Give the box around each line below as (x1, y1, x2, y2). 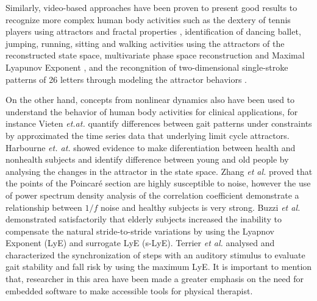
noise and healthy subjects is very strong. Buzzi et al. (100, 200, 301, 213)
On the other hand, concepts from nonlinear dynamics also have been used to (5, 93, 295, 106)
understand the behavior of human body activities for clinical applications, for (5, 105, 298, 118)
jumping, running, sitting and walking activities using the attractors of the (5, 37, 285, 49)
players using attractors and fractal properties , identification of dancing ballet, (5, 25, 301, 38)
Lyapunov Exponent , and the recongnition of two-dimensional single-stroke (5, 60, 288, 73)
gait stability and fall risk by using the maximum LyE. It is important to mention (5, 260, 312, 273)
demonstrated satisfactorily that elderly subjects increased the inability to (5, 213, 282, 225)
